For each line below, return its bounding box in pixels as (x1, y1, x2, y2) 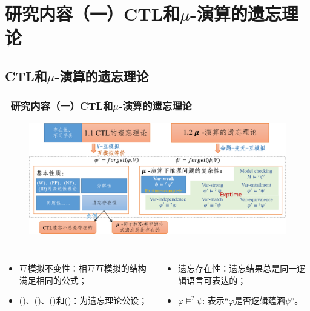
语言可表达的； (186, 273, 246, 286)
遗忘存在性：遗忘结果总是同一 (178, 262, 297, 274)
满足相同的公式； (19, 273, 87, 286)
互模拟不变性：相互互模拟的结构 (19, 262, 147, 274)
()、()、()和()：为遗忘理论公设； (19, 294, 148, 307)
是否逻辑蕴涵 (234, 294, 285, 307)
